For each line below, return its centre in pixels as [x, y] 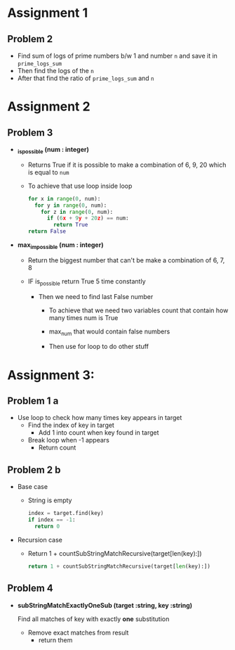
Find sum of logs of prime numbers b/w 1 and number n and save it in [117, 56]
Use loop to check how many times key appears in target [100, 418]
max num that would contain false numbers [109, 332]
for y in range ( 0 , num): [70, 205]
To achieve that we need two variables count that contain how [139, 310]
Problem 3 [30, 133]
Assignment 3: [51, 375]
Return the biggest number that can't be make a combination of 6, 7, [126, 260]
